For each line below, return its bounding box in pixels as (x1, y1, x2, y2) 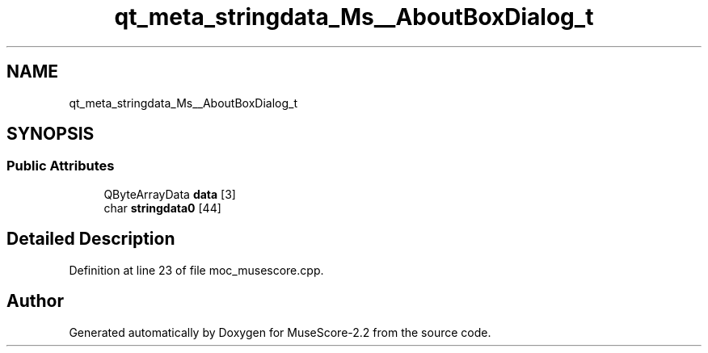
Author (6, 291, 64, 312)
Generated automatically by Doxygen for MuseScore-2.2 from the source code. (69, 325, 491, 339)
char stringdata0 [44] (103, 200, 221, 215)
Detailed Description (6, 229, 175, 250)
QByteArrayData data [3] (103, 187, 236, 201)
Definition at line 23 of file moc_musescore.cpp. (69, 263, 324, 277)
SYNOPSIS (6, 124, 95, 145)
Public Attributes (6, 158, 115, 174)
